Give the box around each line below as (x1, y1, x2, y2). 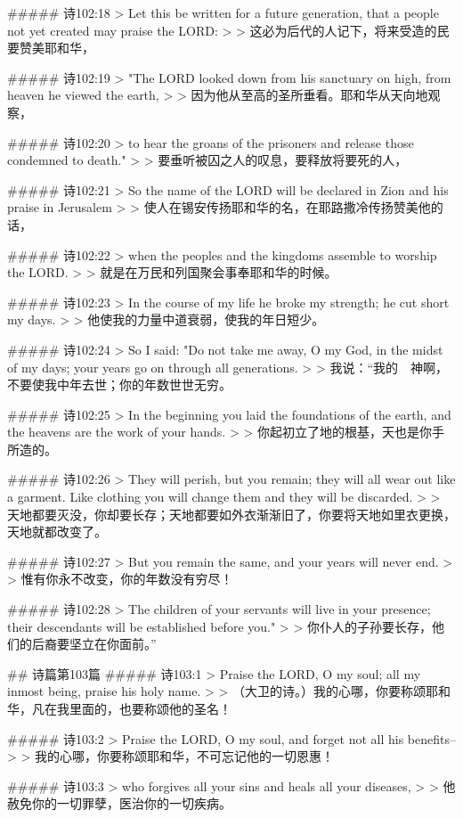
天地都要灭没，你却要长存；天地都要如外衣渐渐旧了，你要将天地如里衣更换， (7, 504, 456, 523)
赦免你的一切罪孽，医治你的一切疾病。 (7, 794, 231, 813)
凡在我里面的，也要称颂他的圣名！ (31, 699, 231, 717)
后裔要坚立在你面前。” (31, 634, 157, 653)
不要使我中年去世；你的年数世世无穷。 (7, 375, 231, 394)
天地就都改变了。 (7, 522, 107, 541)
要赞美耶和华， (7, 38, 94, 57)
